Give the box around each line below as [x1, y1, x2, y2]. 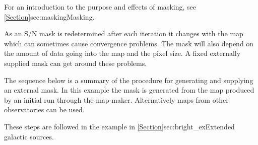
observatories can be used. [4, 104, 85, 115]
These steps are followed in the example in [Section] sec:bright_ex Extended [4, 121, 235, 131]
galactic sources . [4, 131, 54, 141]
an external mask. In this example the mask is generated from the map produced [4, 85, 254, 95]
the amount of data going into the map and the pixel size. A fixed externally [4, 48, 241, 58]
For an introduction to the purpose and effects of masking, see [4, 2, 196, 12]
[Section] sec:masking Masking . [4, 11, 95, 22]
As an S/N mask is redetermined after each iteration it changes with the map [4, 28, 243, 39]
